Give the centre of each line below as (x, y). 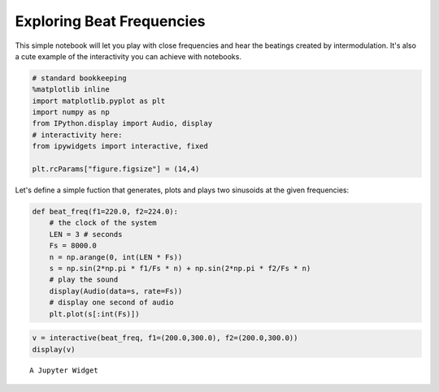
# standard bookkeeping (80, 78)
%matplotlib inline (71, 90)
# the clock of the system (103, 223)
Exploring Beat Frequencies (111, 21)
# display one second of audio (111, 303)
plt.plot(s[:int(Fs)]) (94, 314)
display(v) (54, 349)
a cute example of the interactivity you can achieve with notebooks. (128, 56)
